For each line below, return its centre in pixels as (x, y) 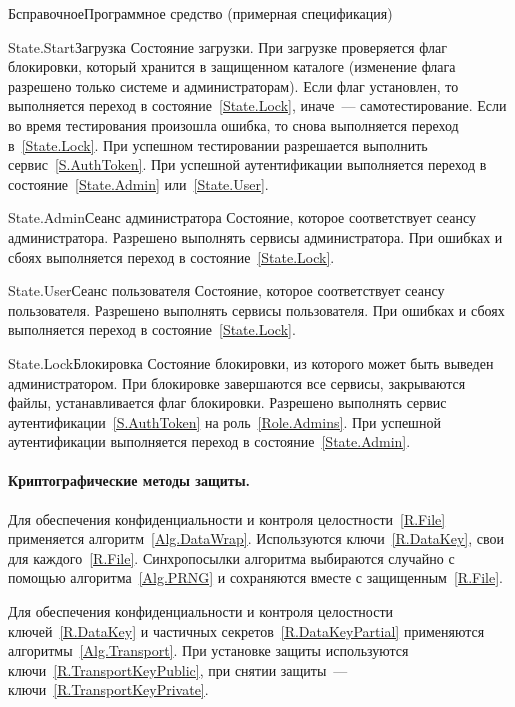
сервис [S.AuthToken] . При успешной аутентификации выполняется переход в (247, 164)
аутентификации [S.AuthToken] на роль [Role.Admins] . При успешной (224, 421)
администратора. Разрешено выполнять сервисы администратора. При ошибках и (255, 236)
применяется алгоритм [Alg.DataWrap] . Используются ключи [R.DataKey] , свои (256, 538)
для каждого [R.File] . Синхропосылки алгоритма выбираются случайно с (231, 557)
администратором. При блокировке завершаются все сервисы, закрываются (237, 382)
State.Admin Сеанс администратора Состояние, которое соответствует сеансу (242, 217)
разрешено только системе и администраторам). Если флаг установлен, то (233, 85)
